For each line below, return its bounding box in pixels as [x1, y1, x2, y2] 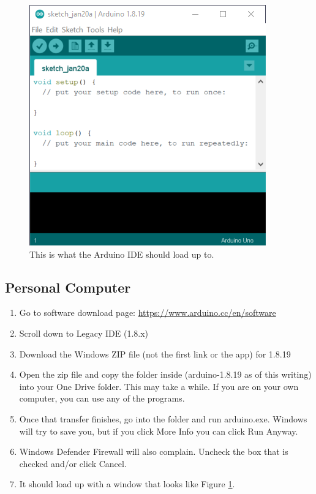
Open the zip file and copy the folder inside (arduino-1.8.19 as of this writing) [19, 368, 312, 381]
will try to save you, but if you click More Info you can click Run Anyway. [19, 424, 298, 437]
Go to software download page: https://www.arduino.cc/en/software [19, 306, 276, 319]
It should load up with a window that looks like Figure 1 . [19, 477, 235, 490]
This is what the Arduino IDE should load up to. [29, 247, 214, 260]
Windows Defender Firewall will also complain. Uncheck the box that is [19, 445, 288, 458]
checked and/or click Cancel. [19, 457, 127, 470]
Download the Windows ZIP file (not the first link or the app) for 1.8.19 [19, 347, 291, 360]
